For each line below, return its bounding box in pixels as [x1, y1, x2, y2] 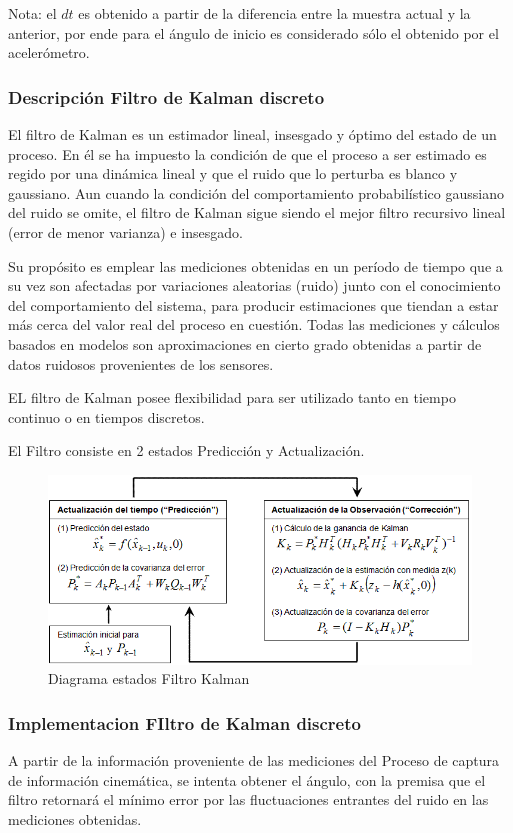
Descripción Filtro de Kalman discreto [8, 84, 325, 109]
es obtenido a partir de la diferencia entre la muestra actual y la [78, 3, 471, 23]
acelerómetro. [8, 42, 90, 63]
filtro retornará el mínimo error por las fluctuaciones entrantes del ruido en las [8, 789, 489, 810]
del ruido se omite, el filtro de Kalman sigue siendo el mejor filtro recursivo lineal [8, 202, 506, 223]
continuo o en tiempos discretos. [8, 406, 205, 427]
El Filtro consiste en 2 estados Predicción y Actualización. [8, 440, 365, 461]
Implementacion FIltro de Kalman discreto [8, 710, 361, 735]
